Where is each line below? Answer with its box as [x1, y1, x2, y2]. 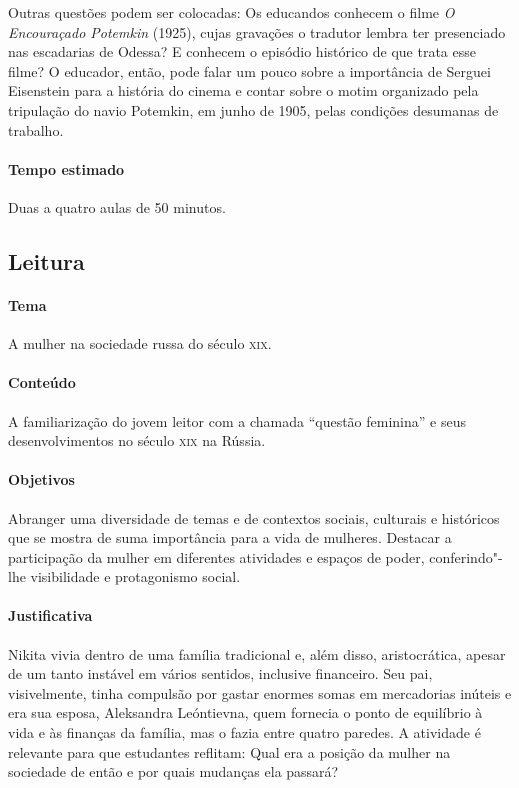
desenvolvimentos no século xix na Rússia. [8, 430, 266, 451]
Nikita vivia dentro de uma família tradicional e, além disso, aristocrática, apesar [8, 643, 506, 664]
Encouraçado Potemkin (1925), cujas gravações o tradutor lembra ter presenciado [8, 21, 506, 42]
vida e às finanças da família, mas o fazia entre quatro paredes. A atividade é [8, 722, 481, 743]
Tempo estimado [8, 158, 125, 179]
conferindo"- [429, 546, 503, 567]
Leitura [8, 245, 85, 276]
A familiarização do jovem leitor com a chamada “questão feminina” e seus [8, 410, 466, 431]
